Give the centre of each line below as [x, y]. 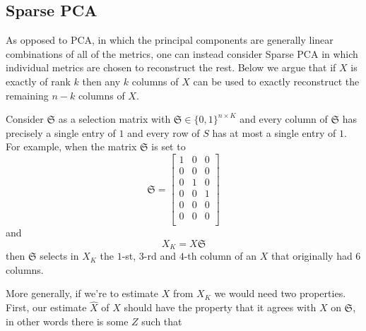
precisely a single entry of [61, 132]
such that [162, 321]
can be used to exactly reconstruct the [276, 81]
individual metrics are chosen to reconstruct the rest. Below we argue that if [171, 67]
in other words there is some [67, 321]
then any [101, 81]
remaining [27, 95]
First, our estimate [46, 307]
